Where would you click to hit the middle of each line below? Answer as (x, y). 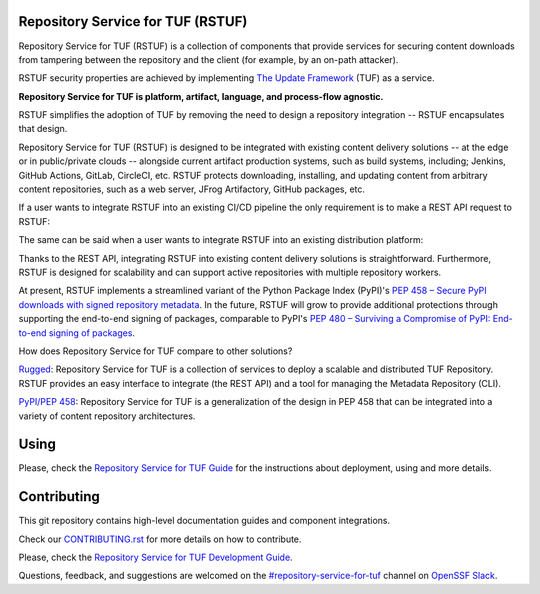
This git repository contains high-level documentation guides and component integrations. (204, 521)
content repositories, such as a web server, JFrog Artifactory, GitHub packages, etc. (191, 189)
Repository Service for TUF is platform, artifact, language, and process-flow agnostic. (201, 96)
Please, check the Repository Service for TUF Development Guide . (156, 557)
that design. (43, 129)
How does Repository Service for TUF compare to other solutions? (155, 351)
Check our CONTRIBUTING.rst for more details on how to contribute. (160, 539)
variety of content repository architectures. (107, 416)
